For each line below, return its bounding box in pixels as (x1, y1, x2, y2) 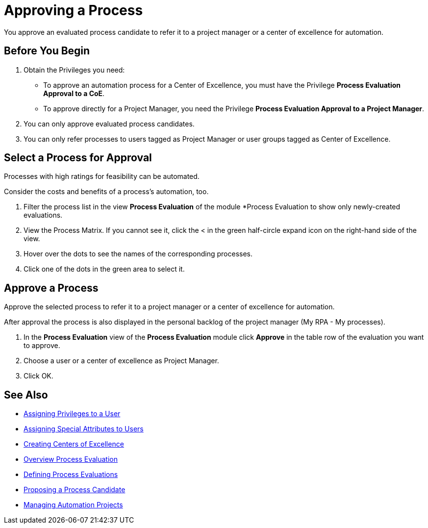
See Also (4, 388, 48, 401)
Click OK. (24, 372, 53, 380)
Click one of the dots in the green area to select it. (24, 265, 185, 274)
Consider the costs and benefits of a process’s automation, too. (4, 187, 209, 196)
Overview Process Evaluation (24, 455, 118, 464)
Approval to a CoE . (43, 89, 105, 98)
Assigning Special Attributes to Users (24, 425, 144, 433)
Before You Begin (4, 45, 90, 57)
